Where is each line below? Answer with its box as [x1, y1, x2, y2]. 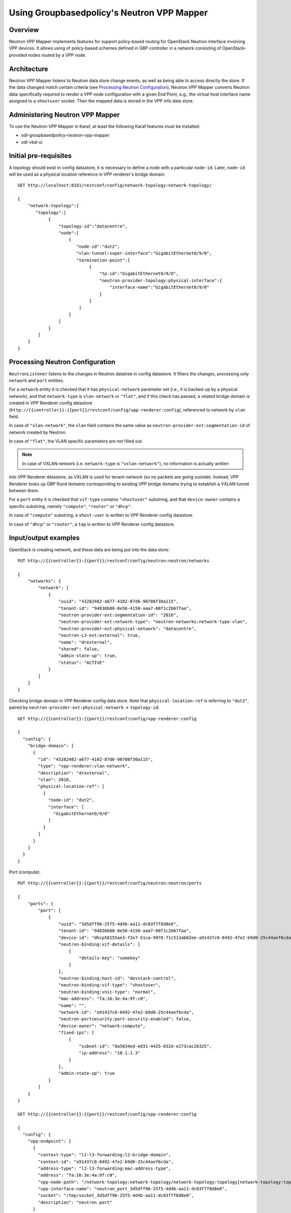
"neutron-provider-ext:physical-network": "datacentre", [58, 626, 197, 631]
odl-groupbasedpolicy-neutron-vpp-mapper [21, 132, 110, 138]
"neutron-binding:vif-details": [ [58, 942, 141, 947]
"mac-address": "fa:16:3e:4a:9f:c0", [58, 996, 148, 1001]
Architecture [9, 65, 48, 73]
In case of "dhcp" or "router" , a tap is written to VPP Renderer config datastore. [9, 521, 175, 527]
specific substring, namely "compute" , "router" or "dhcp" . [9, 503, 132, 509]
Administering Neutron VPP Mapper [9, 111, 120, 119]
